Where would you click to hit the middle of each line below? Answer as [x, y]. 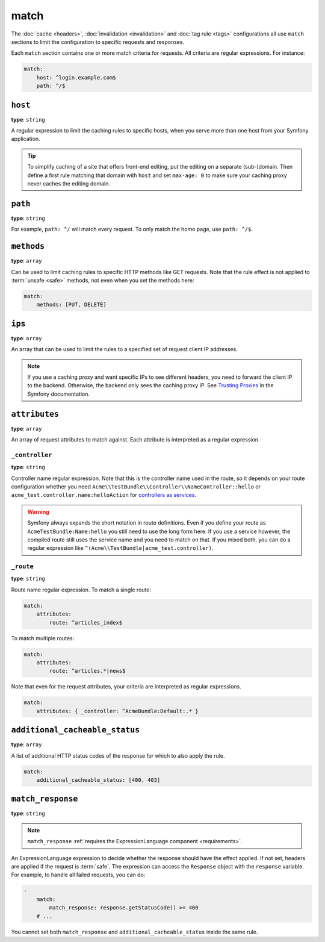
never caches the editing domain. [69, 183]
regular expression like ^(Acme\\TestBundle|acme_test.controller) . [120, 548]
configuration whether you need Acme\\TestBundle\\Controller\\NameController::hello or [136, 486]
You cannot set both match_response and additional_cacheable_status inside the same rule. [135, 932]
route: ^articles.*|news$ [87, 671]
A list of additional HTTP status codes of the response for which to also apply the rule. [118, 755]
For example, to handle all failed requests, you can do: [78, 875]
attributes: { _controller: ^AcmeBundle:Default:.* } [117, 711]
